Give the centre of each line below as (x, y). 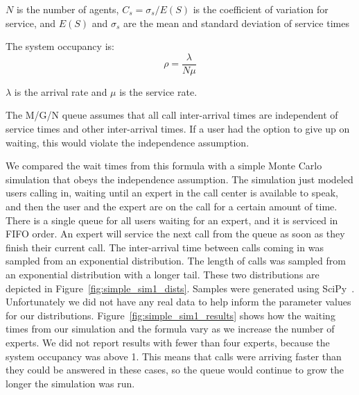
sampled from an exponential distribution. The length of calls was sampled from (176, 261)
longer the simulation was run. (70, 383)
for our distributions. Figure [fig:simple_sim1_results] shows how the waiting (170, 315)
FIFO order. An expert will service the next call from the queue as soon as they (175, 234)
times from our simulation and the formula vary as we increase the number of (170, 329)
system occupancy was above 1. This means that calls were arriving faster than (174, 356)
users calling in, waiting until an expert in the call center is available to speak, (172, 193)
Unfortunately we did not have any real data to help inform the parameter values (178, 302)
